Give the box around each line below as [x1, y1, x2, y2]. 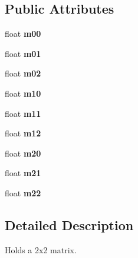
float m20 [5, 146, 41, 159]
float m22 [5, 186, 41, 199]
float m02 [5, 67, 41, 79]
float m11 [5, 107, 41, 119]
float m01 [5, 47, 41, 59]
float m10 [5, 87, 41, 99]
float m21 [5, 167, 41, 179]
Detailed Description [5, 215, 134, 234]
